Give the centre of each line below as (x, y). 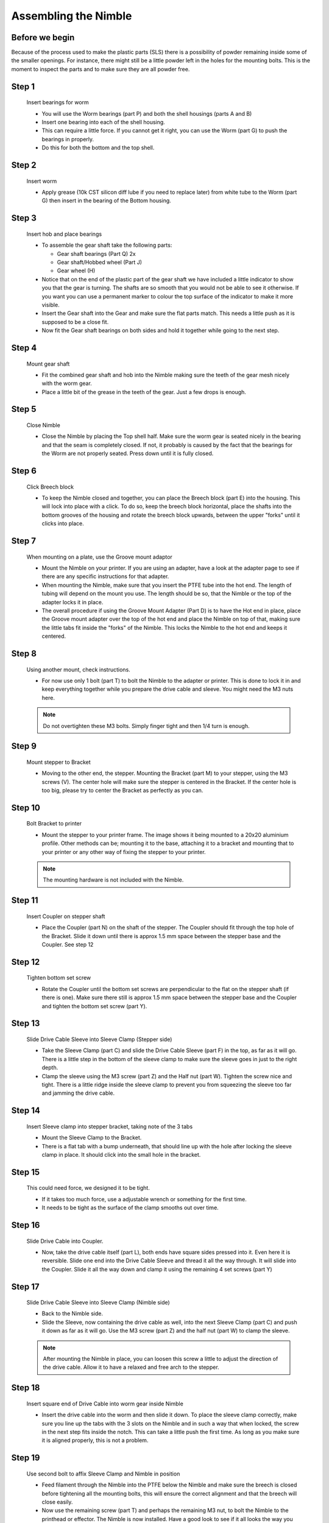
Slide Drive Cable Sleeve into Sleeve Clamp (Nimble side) (98, 1302)
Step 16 (26, 1225)
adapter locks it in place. (73, 602)
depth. (50, 1068)
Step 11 (25, 901)
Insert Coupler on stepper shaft (66, 916)
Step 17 (25, 1286)
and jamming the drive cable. (78, 1093)
